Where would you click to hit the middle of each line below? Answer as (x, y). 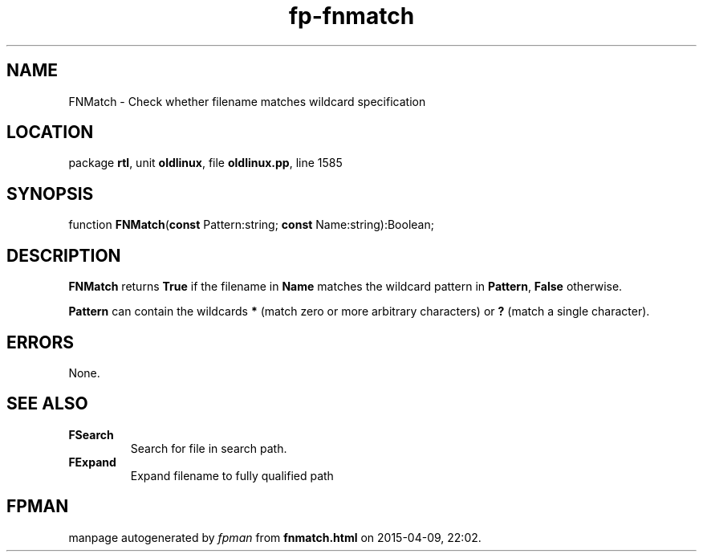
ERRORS (41, 342)
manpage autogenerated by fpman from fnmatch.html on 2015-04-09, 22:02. (275, 537)
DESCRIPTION (64, 255)
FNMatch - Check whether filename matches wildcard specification (247, 101)
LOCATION (50, 132)
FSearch (91, 434)
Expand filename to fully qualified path (232, 475)
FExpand (92, 462)
